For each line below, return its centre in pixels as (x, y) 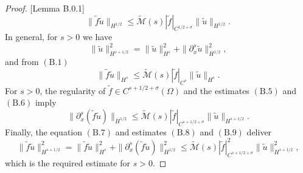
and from (22, 62)
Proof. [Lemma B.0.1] (45, 8)
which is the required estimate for (68, 162)
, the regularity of (73, 90)
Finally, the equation (44, 131)
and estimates (141, 131)
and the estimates (216, 90)
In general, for (31, 37)
